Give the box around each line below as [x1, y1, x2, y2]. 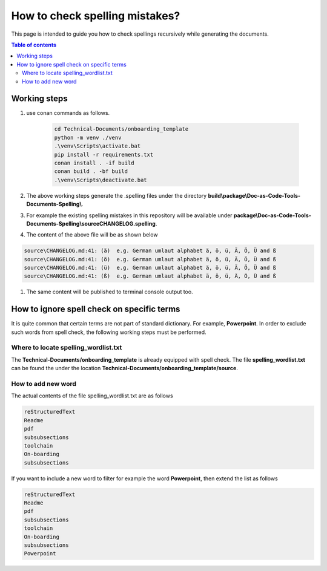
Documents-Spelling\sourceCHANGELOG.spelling [26, 220, 156, 227]
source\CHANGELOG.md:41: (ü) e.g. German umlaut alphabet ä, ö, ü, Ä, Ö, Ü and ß [24, 264, 277, 272]
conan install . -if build [54, 159, 134, 166]
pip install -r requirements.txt [54, 151, 154, 158]
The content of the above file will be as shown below [26, 231, 158, 238]
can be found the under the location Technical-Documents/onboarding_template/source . [11, 365, 239, 372]
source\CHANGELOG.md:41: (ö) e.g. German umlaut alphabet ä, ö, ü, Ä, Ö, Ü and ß [24, 256, 277, 263]
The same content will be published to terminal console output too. [26, 288, 193, 296]
